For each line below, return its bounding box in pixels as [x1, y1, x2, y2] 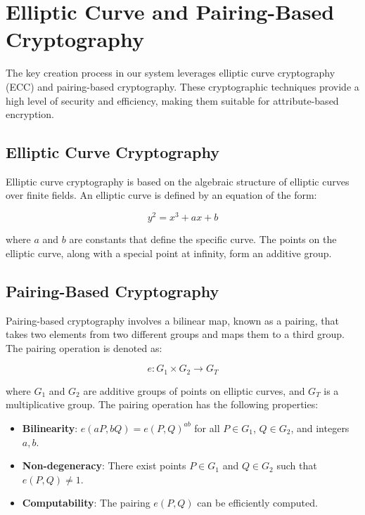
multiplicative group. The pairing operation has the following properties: [6, 397, 319, 412]
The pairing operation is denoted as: [6, 340, 162, 355]
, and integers [290, 420, 350, 435]
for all [194, 420, 220, 435]
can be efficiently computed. [197, 495, 318, 510]
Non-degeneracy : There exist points [22, 458, 186, 473]
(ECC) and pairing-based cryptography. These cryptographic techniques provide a [6, 79, 359, 93]
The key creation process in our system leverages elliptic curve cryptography [6, 65, 335, 80]
